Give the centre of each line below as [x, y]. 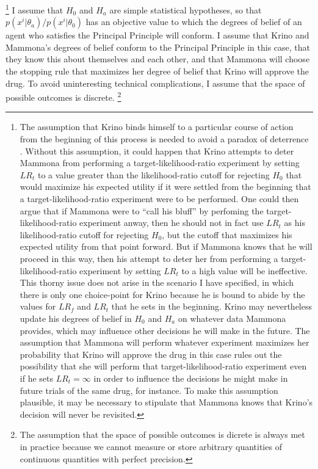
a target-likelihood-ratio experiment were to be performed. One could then [159, 199]
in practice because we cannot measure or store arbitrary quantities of [151, 446]
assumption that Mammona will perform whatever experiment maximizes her [164, 342]
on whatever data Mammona [232, 318]
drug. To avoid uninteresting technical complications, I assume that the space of [155, 83]
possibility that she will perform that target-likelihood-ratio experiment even [163, 366]
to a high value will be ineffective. [244, 270]
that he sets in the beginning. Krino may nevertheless [212, 306]
